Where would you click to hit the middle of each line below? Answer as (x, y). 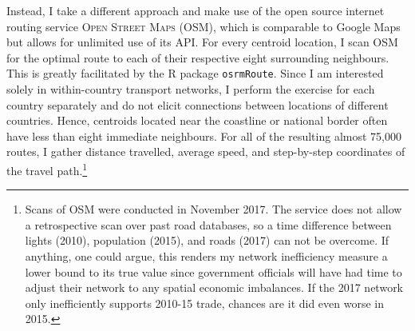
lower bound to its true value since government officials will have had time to (213, 271)
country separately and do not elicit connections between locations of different (198, 104)
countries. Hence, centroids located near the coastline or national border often (197, 120)
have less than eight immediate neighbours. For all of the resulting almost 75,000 (204, 136)
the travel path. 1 (47, 169)
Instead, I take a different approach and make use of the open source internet (196, 10)
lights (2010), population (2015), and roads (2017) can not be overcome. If (207, 240)
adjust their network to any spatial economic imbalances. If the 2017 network (214, 287)
